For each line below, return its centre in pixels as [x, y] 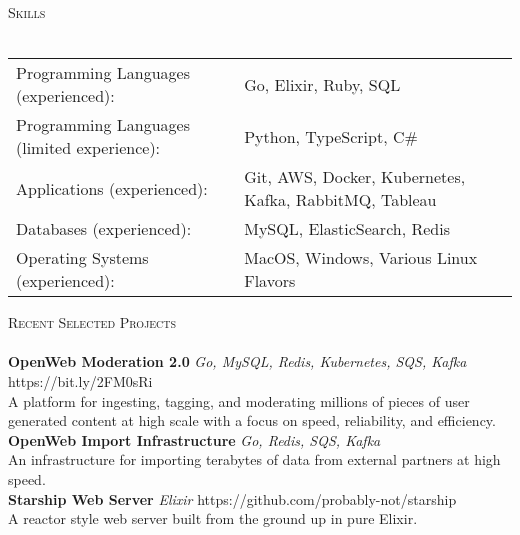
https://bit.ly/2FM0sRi [80, 380]
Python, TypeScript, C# [331, 136]
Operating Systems [82, 258]
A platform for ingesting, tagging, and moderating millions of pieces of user [239, 400]
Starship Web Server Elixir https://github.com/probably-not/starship [232, 498]
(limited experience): [88, 148]
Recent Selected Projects [92, 322]
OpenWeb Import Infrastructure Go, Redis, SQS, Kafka [194, 439]
